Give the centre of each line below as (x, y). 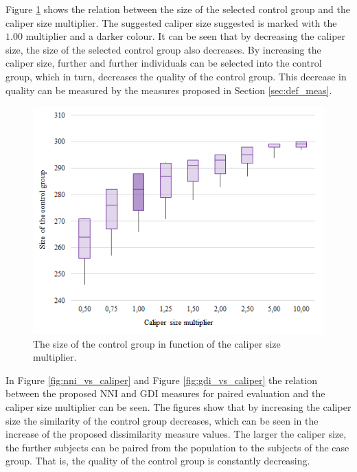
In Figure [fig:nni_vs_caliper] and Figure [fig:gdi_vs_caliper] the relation (161, 380)
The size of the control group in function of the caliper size (157, 343)
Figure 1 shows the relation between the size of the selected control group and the (178, 9)
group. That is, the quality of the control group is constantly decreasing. (158, 461)
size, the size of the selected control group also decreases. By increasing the (163, 49)
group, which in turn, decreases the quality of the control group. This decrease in (176, 76)
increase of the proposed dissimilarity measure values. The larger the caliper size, (176, 434)
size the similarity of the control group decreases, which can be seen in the (162, 420)
